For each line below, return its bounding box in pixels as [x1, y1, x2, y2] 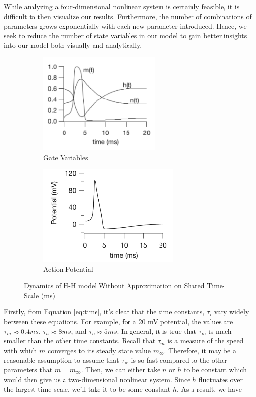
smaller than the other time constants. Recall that [4, 335, 156, 346]
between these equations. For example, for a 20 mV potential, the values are [4, 316, 233, 327]
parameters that [4, 364, 53, 375]
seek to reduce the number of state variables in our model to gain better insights [4, 30, 247, 40]
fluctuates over [198, 374, 243, 384]
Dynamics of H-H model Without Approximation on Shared [24, 280, 205, 291]
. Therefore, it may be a [164, 345, 236, 355]
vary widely [214, 306, 249, 317]
